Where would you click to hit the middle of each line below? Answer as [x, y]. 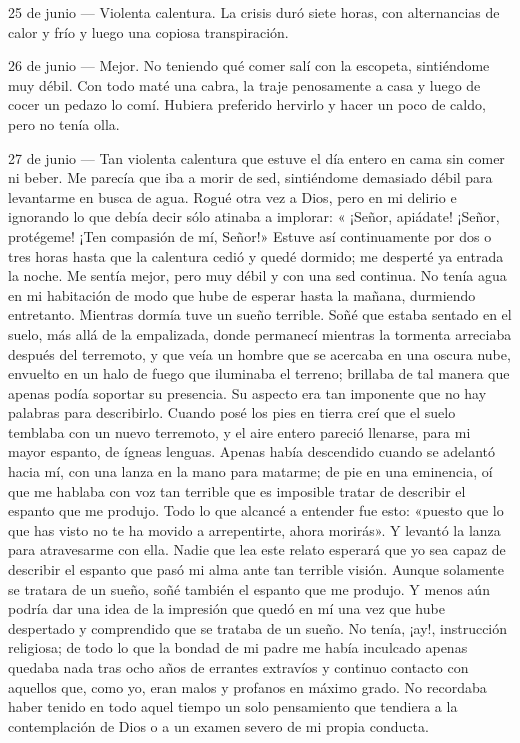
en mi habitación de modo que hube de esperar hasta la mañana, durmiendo [242, 294]
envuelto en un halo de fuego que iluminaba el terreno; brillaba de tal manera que [259, 373]
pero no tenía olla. [64, 123]
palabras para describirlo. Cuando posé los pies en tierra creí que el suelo [232, 412]
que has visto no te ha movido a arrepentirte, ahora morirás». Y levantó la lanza [254, 529]
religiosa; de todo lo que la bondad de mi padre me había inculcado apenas [238, 647]
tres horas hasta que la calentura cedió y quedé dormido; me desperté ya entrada [256, 255]
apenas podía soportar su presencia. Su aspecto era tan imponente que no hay [247, 392]
